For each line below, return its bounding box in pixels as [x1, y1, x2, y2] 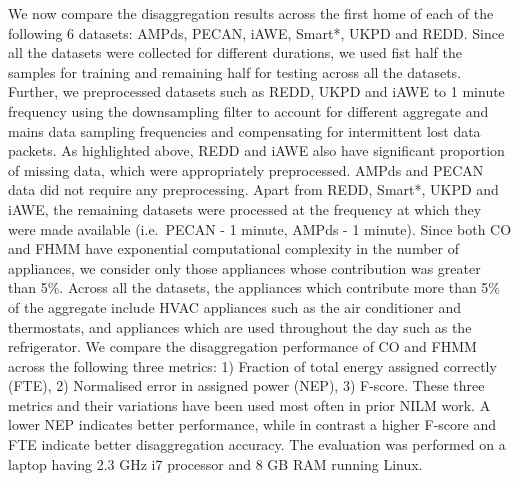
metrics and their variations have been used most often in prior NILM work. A [8, 394, 491, 415]
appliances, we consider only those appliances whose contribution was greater [8, 257, 481, 278]
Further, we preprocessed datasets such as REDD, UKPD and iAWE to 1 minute [8, 81, 505, 102]
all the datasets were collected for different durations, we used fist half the [8, 42, 462, 63]
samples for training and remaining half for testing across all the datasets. [8, 61, 462, 82]
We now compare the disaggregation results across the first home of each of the [8, 3, 494, 23]
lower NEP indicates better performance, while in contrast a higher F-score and [8, 414, 496, 435]
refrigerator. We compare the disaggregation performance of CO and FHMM [8, 336, 477, 357]
